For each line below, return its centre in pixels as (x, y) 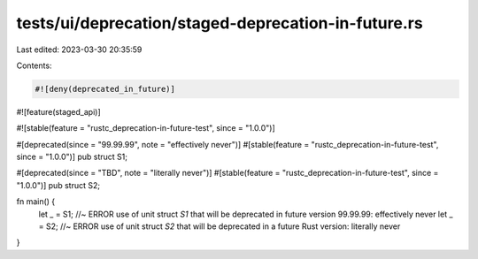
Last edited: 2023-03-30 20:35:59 (79, 50)
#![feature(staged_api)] (58, 111)
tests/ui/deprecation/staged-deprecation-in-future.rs (220, 23)
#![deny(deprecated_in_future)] (105, 89)
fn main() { (36, 202)
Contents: (34, 65)
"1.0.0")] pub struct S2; (58, 185)
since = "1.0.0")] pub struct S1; (72, 157)
